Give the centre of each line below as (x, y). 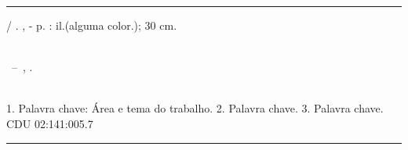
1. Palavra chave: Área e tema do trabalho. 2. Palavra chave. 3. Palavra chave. (195, 108)
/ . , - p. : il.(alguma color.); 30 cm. (92, 25)
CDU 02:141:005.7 (50, 123)
